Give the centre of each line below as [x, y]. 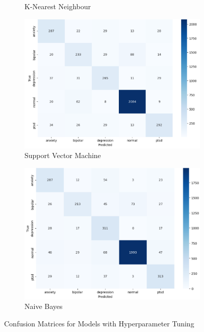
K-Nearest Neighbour [58, 6]
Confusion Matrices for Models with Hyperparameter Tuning [99, 323]
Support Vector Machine [63, 155]
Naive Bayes [44, 306]
